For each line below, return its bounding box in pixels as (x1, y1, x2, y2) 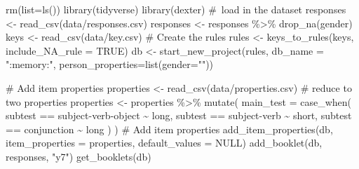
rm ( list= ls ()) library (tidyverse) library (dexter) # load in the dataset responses (6, 2, 346, 16)
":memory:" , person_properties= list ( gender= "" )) (6, 57, 214, 72)
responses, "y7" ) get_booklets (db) (6, 149, 151, 163)
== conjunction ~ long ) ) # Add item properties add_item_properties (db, (6, 121, 333, 136)
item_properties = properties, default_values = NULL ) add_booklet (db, (6, 135, 323, 150)
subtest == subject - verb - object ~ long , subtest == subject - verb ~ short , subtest (6, 108, 352, 123)
